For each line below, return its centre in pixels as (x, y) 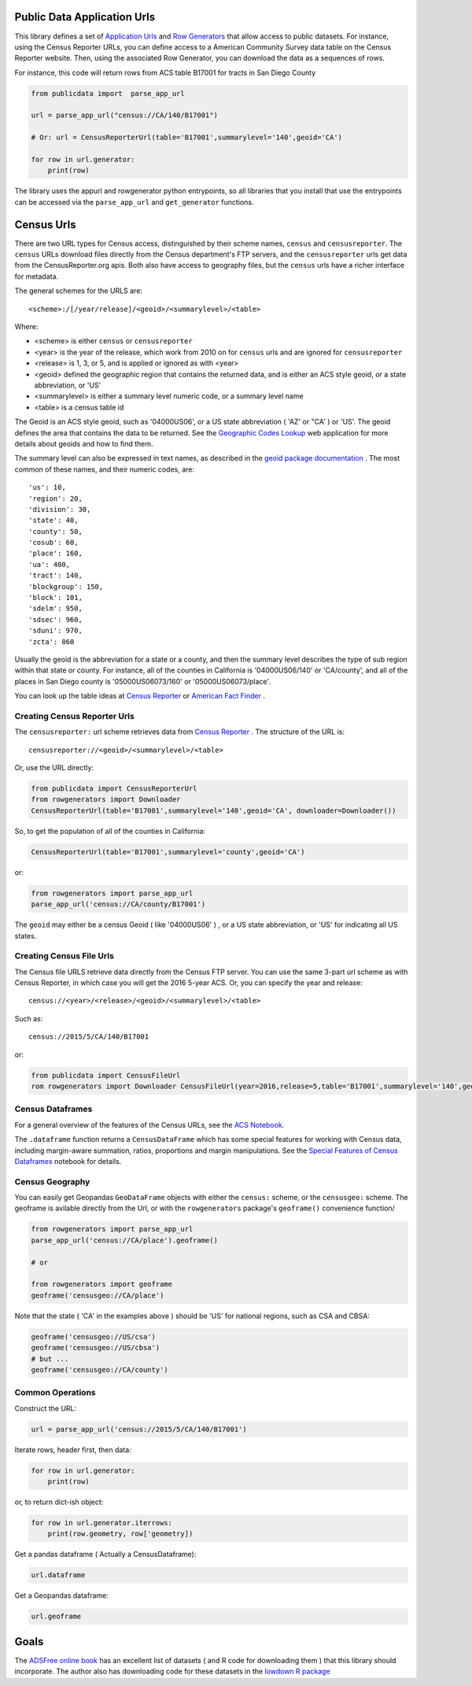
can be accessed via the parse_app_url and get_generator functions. (134, 202)
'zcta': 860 (52, 641)
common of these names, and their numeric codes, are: (105, 469)
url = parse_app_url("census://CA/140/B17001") (124, 115)
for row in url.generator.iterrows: (102, 1523)
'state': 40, (53, 521)
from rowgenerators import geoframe (102, 1284)
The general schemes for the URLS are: (79, 291)
